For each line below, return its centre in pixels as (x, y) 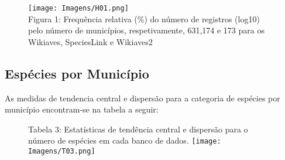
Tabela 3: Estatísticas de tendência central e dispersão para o (138, 129)
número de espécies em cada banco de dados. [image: (125, 140)
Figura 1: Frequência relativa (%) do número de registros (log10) (144, 18)
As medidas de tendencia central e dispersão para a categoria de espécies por (142, 98)
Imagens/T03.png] (62, 152)
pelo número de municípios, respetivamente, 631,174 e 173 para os (146, 30)
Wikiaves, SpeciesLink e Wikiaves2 (90, 41)
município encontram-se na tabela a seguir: (82, 109)
